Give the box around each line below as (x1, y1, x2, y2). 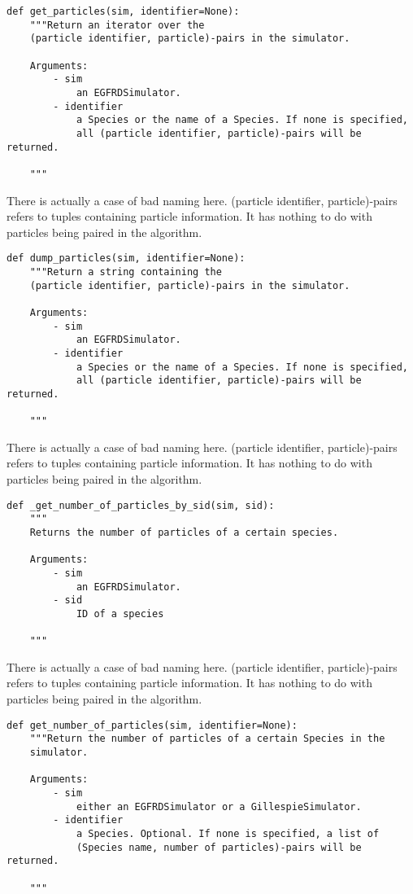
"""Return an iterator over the (29, 19, 205, 31)
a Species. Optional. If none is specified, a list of (76, 827, 380, 839)
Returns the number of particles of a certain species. (29, 526, 339, 538)
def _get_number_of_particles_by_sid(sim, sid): (7, 499, 275, 511)
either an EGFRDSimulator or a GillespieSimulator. (76, 800, 362, 813)
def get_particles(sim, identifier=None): (7, 6, 240, 17)
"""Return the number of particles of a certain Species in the (29, 733, 385, 745)
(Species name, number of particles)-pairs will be (76, 841, 362, 853)
